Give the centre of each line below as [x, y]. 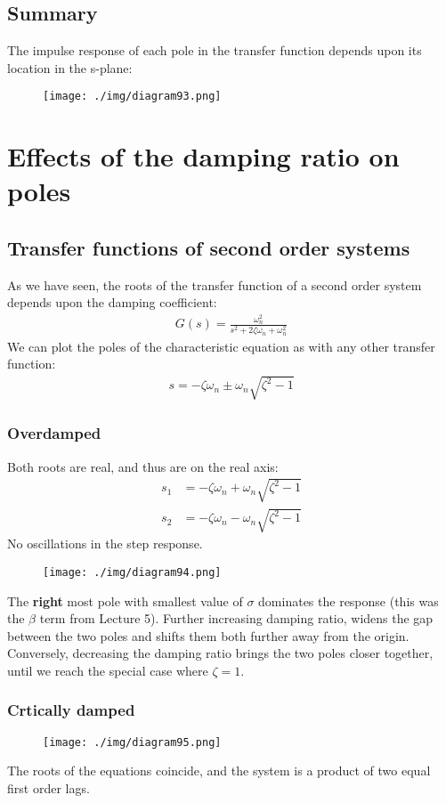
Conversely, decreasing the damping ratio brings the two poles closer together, [220, 653]
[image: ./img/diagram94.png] [132, 572]
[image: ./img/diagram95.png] [132, 742]
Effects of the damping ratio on [203, 156]
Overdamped [54, 433]
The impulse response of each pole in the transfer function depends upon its [215, 50]
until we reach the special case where [108, 670]
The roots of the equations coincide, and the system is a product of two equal [219, 771]
